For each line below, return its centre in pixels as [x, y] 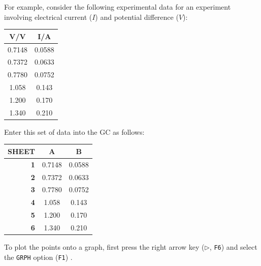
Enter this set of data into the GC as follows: [74, 131]
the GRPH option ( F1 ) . [38, 257]
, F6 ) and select [233, 247]
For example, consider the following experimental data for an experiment [118, 7]
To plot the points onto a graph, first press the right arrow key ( [104, 247]
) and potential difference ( [137, 17]
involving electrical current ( [48, 17]
